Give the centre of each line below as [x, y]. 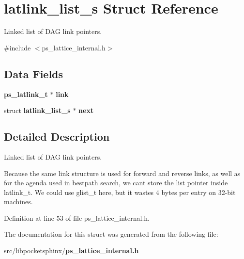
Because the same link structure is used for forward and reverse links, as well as [122, 173]
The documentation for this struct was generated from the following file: [111, 234]
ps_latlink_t [26, 94]
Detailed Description [57, 137]
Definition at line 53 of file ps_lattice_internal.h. [77, 218]
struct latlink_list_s [37, 110]
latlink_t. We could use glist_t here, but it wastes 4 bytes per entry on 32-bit [120, 192]
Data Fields [34, 73]
